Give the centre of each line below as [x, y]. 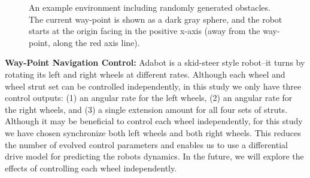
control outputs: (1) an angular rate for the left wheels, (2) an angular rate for [149, 98]
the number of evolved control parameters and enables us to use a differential [146, 144]
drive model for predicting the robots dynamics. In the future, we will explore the [154, 156]
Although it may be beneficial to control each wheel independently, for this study [154, 121]
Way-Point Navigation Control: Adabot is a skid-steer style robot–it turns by [155, 62]
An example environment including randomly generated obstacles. [150, 7]
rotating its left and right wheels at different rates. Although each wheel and [145, 74]
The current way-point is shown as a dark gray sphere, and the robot [156, 19]
